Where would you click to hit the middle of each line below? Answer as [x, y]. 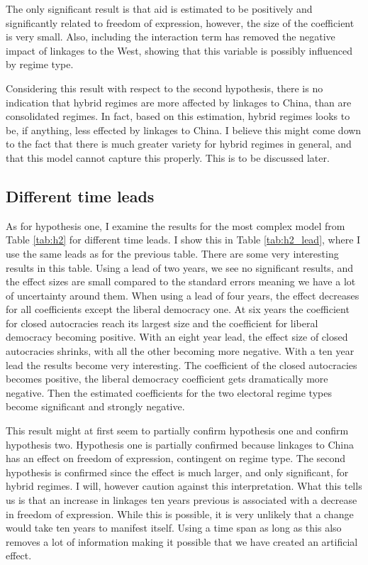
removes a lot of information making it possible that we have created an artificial [182, 541]
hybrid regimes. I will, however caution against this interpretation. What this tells [184, 486]
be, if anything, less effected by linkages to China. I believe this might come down [184, 130]
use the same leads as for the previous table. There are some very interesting [172, 253]
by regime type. [40, 64]
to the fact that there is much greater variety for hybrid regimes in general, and [179, 144]
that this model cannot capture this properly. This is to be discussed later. [168, 157]
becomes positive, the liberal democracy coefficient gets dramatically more [167, 379]
